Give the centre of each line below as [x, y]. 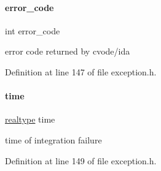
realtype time [30, 119]
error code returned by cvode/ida [68, 51]
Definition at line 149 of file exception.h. [81, 160]
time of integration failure [53, 139]
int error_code [33, 30]
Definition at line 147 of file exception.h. [81, 71]
